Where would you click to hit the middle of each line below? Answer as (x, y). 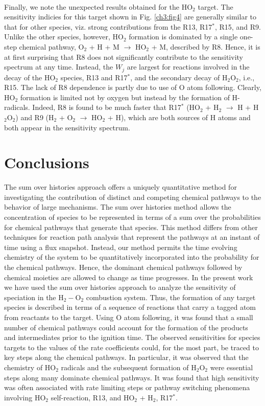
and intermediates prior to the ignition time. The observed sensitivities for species (132, 337)
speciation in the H (34, 297)
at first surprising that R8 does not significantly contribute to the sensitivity (124, 57)
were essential (232, 367)
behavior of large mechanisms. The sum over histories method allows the (118, 207)
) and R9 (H (35, 117)
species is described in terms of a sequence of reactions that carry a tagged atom (130, 307)
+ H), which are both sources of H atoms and (179, 117)
